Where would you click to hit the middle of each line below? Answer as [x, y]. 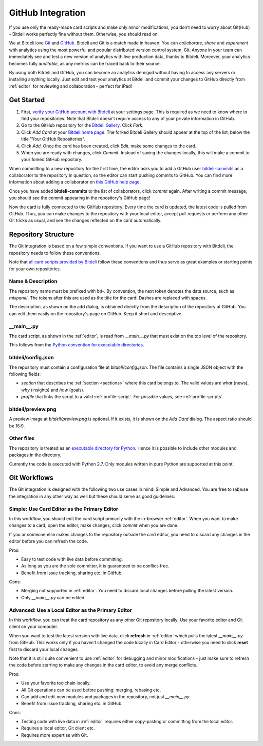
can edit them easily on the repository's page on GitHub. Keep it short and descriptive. [96, 313]
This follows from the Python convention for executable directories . [77, 345]
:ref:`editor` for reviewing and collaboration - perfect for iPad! [71, 86]
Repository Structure [42, 234]
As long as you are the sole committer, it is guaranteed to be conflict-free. [95, 566]
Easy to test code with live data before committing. [72, 559]
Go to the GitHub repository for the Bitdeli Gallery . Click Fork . [82, 125]
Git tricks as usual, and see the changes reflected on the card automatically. [85, 221]
